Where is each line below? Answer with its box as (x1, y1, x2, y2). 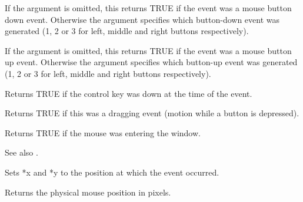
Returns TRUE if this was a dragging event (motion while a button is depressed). (5, 107, 299, 119)
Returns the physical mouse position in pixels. (5, 186, 171, 198)
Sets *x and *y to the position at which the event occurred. (5, 166, 219, 178)
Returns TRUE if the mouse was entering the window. (5, 126, 201, 139)
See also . (5, 146, 38, 159)
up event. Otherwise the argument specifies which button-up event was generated (5, 56, 298, 68)
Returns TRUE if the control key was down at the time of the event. (5, 87, 252, 99)
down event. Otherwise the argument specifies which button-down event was (5, 13, 280, 25)
